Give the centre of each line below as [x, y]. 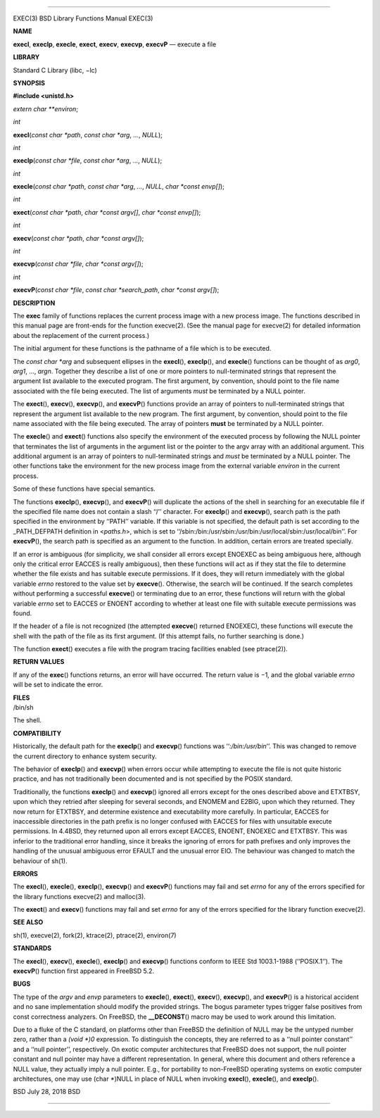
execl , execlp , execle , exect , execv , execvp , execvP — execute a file [115, 44]
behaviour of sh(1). [40, 861]
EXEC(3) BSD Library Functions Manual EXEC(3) [83, 18]
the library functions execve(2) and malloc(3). [79, 896]
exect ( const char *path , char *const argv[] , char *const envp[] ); [107, 212]
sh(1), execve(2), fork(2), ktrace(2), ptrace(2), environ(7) [95, 935]
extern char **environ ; [46, 108]
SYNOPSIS [29, 83]
